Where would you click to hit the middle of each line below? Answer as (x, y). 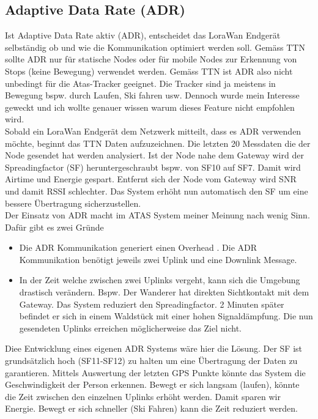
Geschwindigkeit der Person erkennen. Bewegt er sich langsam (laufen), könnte (152, 384)
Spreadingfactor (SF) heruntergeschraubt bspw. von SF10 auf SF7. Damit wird (153, 167)
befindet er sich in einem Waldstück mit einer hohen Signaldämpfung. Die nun (166, 316)
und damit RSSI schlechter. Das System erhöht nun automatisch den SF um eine (157, 191)
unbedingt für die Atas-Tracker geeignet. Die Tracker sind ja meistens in (140, 83)
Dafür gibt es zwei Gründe (54, 227)
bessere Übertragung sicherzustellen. (73, 203)
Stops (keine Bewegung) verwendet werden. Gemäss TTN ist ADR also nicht (149, 71)
